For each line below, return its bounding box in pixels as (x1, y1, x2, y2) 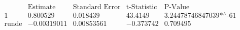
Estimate (27, 4, 56, 11)
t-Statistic (126, 4, 157, 11)
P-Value (164, 4, 190, 11)
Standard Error (73, 4, 121, 11)
